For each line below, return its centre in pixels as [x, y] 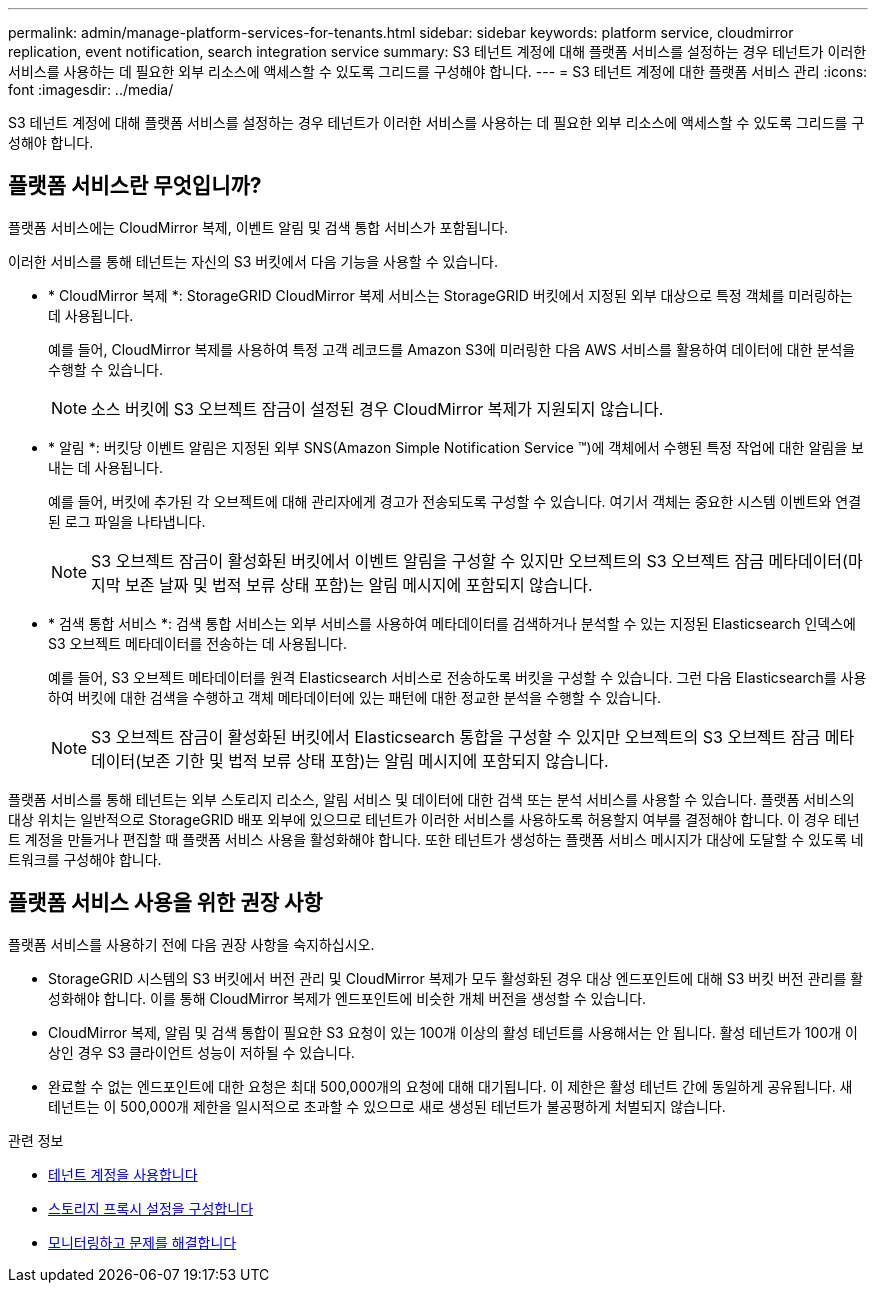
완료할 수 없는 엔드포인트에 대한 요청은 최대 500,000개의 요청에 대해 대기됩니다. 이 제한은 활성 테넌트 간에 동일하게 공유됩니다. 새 [450, 1086]
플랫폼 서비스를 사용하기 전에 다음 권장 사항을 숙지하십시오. [191, 944]
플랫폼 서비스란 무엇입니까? [135, 186]
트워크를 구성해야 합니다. [85, 859]
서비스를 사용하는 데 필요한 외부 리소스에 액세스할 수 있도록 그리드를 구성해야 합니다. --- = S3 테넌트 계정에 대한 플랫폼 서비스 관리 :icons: [438, 71]
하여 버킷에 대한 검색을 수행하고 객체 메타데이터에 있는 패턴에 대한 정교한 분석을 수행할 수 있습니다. [354, 697]
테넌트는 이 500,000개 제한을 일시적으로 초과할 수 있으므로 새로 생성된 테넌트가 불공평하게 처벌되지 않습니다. [387, 1106]
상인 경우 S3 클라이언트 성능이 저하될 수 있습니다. [201, 1052]
